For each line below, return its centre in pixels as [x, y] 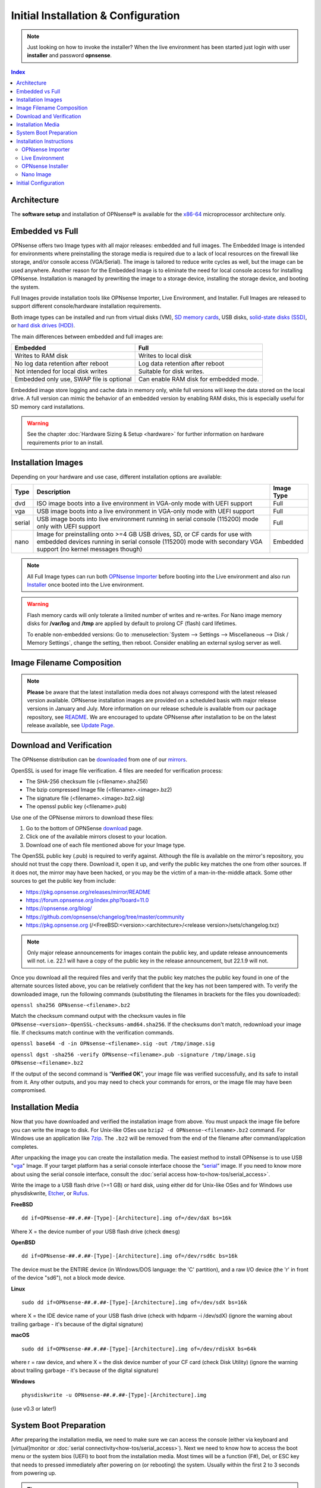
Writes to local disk [165, 355]
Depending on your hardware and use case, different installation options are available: [117, 477]
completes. [25, 1146]
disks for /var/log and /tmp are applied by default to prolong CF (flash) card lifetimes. [132, 623]
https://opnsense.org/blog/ [59, 908]
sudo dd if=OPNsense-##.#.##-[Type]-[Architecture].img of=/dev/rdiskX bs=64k [139, 1349]
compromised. [29, 1090]
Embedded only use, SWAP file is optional [73, 379]
